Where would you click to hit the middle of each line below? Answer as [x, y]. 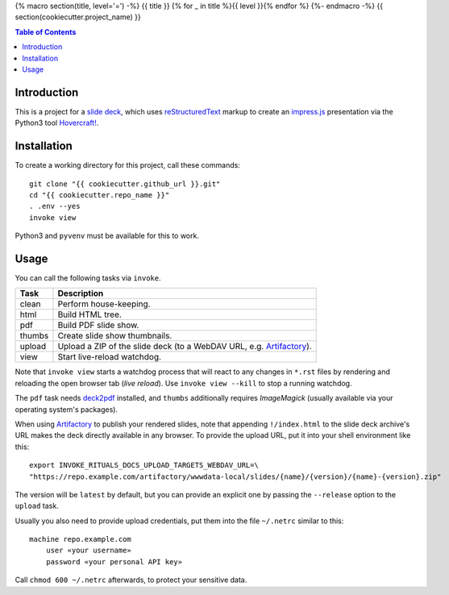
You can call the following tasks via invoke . [88, 278]
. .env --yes [55, 206]
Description [81, 293]
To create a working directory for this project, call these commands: [128, 165]
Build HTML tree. [90, 314]
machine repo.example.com [81, 539]
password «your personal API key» [114, 562]
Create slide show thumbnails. [115, 336]
